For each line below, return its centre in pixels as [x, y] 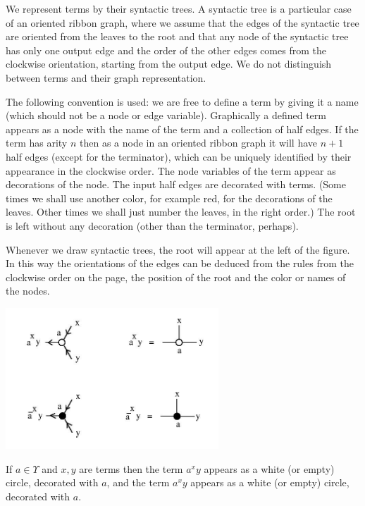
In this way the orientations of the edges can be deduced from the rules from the [180, 263]
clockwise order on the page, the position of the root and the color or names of [176, 277]
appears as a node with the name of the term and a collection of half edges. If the [182, 129]
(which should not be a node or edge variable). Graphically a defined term [166, 115]
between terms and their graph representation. [106, 77]
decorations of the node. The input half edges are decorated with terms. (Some [176, 184]
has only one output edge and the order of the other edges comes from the [166, 50]
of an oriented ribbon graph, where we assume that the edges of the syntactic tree [182, 22]
